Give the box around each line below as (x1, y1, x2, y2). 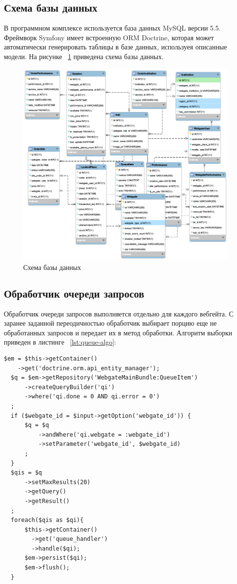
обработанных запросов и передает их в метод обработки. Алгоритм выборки (4, 327, 233, 337)
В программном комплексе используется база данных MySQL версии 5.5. (4, 23, 221, 33)
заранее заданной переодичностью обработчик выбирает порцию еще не (4, 318, 217, 328)
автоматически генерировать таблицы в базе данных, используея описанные (4, 42, 227, 52)
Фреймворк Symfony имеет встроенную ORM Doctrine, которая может (4, 32, 214, 42)
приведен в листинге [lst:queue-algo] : (4, 337, 116, 347)
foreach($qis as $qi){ (11, 517, 84, 524)
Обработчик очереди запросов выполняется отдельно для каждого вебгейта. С (4, 308, 234, 318)
